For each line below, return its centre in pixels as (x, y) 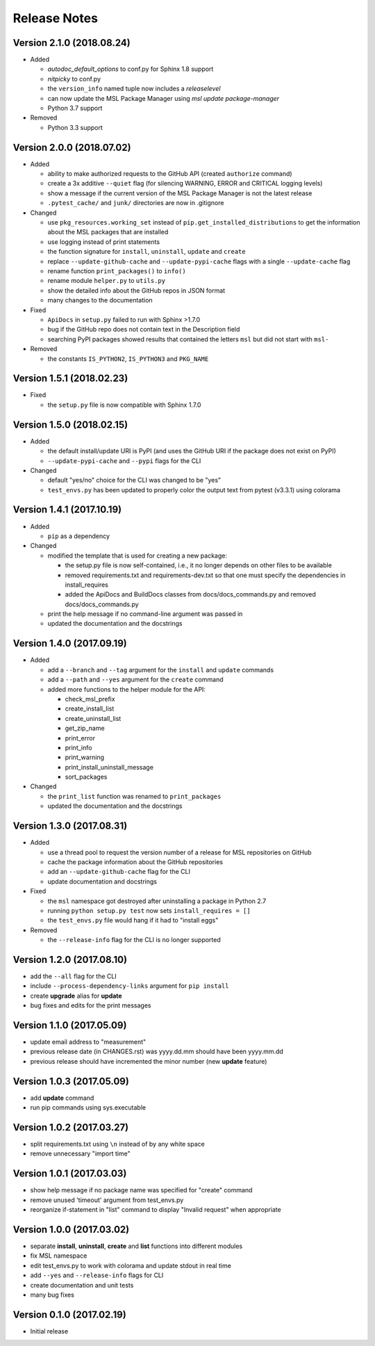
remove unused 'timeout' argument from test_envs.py (107, 1200)
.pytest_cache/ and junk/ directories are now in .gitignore (136, 203)
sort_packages (86, 777)
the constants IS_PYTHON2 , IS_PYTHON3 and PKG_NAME (128, 359)
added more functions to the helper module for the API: (127, 689)
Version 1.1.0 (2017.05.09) (70, 1025)
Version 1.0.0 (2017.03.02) (71, 1230)
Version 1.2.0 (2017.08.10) (70, 959)
